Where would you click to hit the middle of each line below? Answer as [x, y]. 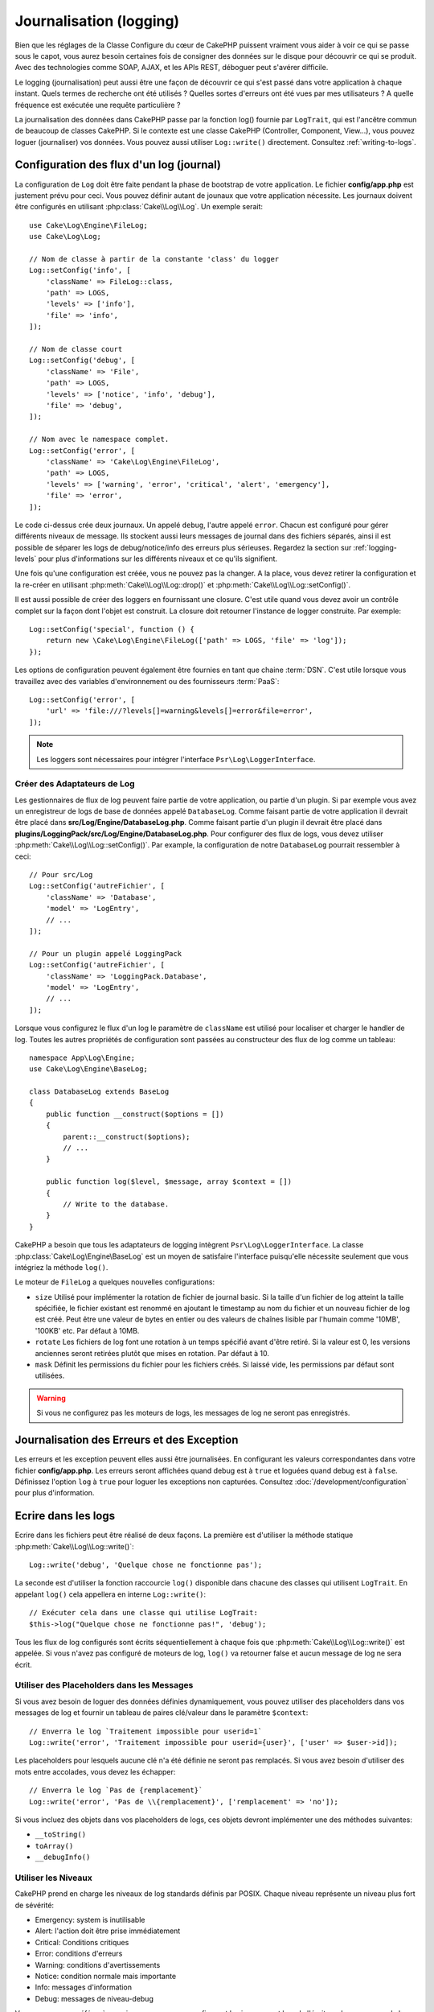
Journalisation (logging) [97, 21]
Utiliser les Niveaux [53, 1878]
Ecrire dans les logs [65, 1516]
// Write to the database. [116, 1204]
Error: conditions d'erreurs [79, 1954]
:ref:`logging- [375, 547]
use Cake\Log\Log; [66, 237]
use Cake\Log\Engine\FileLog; [89, 225]
